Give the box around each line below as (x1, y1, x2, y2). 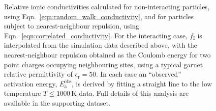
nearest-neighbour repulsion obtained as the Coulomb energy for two (4, 49, 211, 59)
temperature (4, 88, 41, 98)
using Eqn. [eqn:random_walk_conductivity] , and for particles (4, 11, 194, 21)
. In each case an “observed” (96, 69, 182, 79)
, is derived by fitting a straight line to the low (71, 78, 212, 88)
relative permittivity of (4, 69, 73, 79)
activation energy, (4, 78, 57, 88)
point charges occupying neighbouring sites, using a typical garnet (4, 59, 203, 69)
